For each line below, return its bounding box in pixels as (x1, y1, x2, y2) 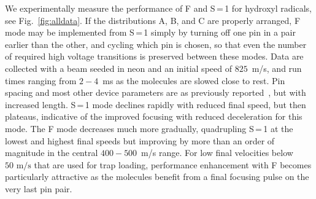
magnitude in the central (5, 146, 98, 159)
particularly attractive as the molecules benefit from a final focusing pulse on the (5, 170, 309, 183)
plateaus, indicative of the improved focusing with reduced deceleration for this (5, 110, 303, 123)
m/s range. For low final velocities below (141, 146, 293, 159)
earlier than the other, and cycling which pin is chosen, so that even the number (5, 37, 307, 50)
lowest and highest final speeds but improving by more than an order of (5, 134, 275, 147)
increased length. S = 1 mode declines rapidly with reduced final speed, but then (5, 98, 306, 111)
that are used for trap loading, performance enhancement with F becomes (34, 158, 312, 171)
